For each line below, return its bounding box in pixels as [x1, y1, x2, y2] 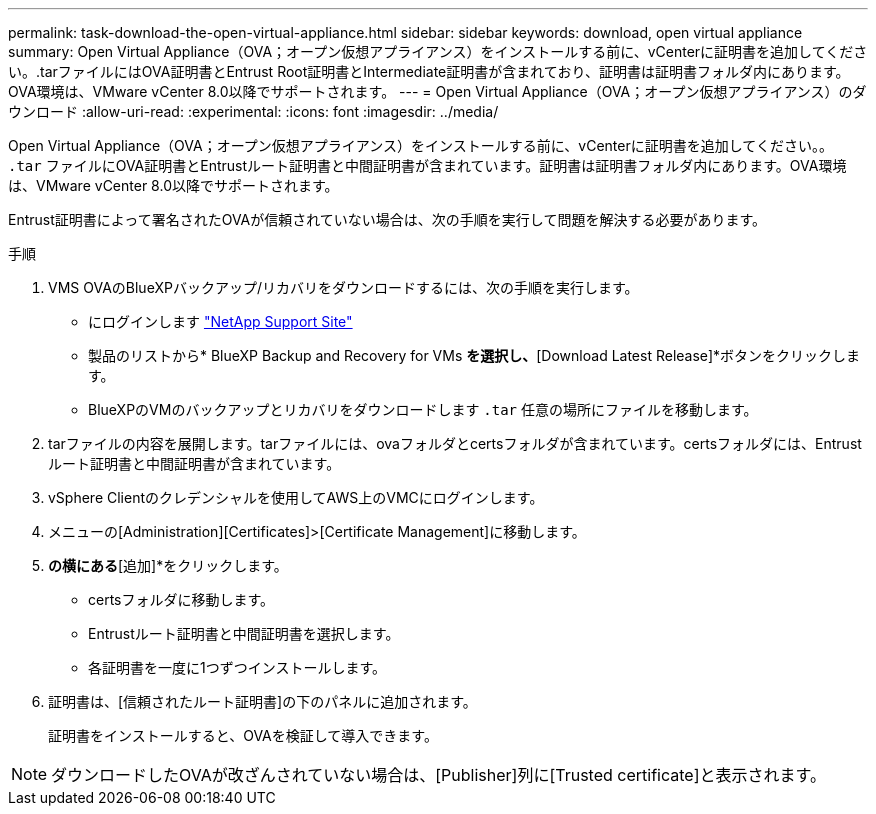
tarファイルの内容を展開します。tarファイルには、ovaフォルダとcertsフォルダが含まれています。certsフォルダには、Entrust [48, 435, 862, 452]
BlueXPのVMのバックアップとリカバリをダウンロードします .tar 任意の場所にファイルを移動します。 [88, 401, 758, 418]
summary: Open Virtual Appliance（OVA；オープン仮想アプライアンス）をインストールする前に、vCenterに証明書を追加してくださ [8, 43, 868, 60]
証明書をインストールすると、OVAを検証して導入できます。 [48, 727, 438, 744]
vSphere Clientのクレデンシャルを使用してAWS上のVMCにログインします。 [48, 489, 544, 506]
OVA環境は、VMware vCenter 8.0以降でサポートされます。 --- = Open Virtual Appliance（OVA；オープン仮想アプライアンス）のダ [8, 83, 867, 100]
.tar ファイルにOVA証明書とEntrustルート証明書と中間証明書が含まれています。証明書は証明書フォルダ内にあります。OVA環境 [8, 157, 847, 174]
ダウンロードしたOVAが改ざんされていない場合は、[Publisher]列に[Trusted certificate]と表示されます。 [51, 765, 826, 785]
